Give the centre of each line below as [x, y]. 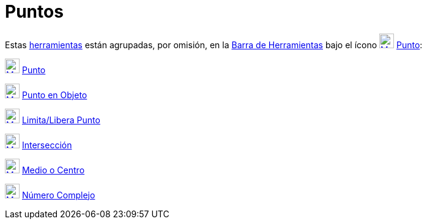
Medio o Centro [53, 170]
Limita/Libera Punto [61, 120]
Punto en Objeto [54, 95]
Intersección [47, 145]
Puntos [34, 12]
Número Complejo [58, 195]
